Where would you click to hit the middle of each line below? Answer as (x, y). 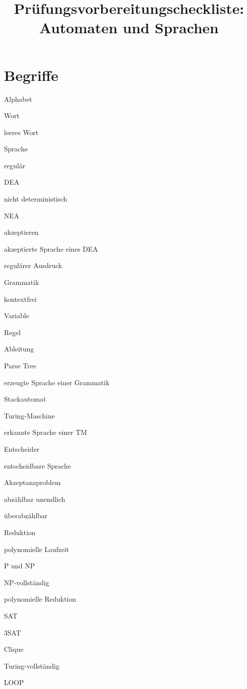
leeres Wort (21, 132)
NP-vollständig (27, 582)
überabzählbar (26, 516)
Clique (14, 649)
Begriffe (31, 75)
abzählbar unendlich (35, 499)
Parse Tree (20, 365)
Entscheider (22, 448)
